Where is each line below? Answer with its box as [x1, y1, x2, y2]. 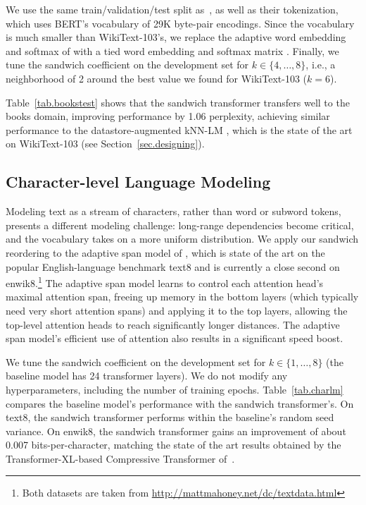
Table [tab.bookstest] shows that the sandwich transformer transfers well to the [6, 95, 350, 109]
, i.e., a [305, 57, 336, 72]
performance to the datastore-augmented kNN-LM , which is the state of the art [6, 122, 353, 137]
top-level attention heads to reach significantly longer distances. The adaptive [6, 317, 340, 331]
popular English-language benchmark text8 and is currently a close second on [6, 259, 340, 274]
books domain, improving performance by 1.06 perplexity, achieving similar [6, 109, 330, 123]
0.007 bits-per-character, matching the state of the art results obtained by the [6, 437, 341, 452]
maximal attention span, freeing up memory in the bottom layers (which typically [6, 289, 359, 304]
